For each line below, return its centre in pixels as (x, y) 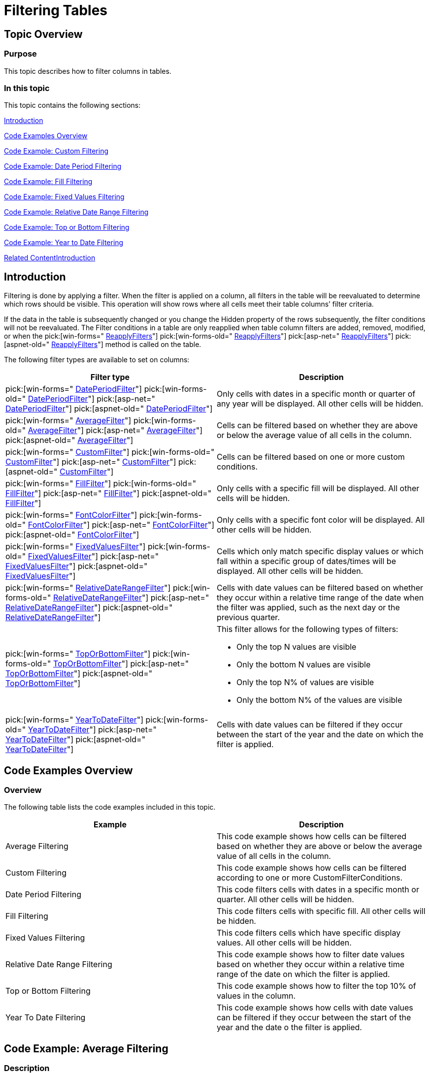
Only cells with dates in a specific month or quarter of (316, 394)
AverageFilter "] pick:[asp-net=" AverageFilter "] (115, 430)
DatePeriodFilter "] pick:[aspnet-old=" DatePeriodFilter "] (109, 409)
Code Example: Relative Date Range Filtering (76, 212)
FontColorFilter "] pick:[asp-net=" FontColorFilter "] (121, 525)
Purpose (20, 54)
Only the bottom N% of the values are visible (319, 700)
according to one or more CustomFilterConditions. (310, 878)
